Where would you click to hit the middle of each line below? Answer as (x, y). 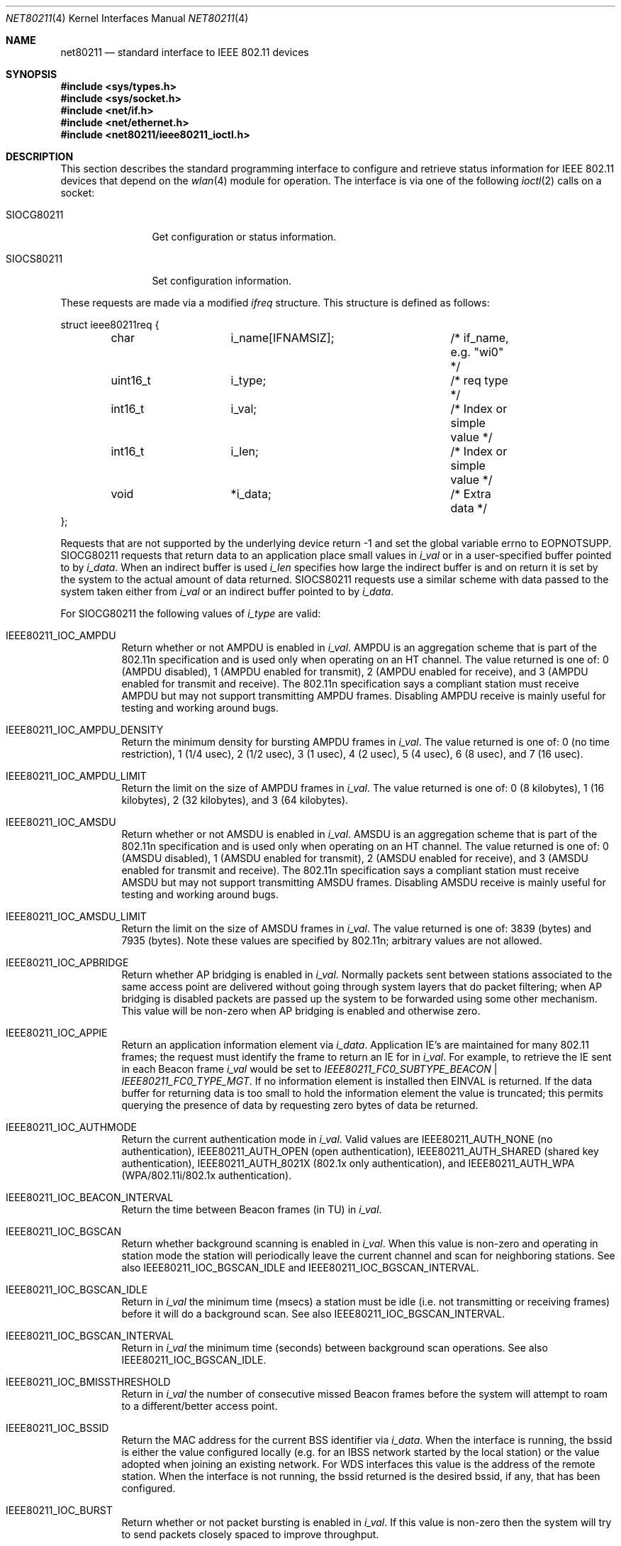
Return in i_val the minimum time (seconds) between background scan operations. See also (335, 1348)
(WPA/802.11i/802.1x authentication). (207, 1175)
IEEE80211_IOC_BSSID (57, 1428)
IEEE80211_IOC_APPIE (57, 1033)
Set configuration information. (222, 281)
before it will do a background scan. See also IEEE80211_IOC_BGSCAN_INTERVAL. (313, 1314)
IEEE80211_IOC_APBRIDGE (67, 962)
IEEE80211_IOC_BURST (59, 1510)
